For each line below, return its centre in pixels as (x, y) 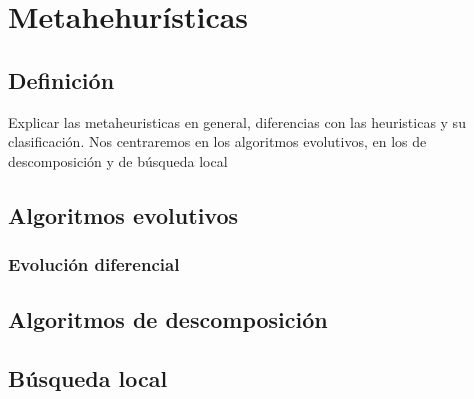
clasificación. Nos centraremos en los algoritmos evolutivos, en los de (217, 141)
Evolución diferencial (94, 264)
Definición (61, 79)
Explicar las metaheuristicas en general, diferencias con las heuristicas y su (237, 121)
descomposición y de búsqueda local (118, 160)
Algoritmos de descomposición (168, 319)
